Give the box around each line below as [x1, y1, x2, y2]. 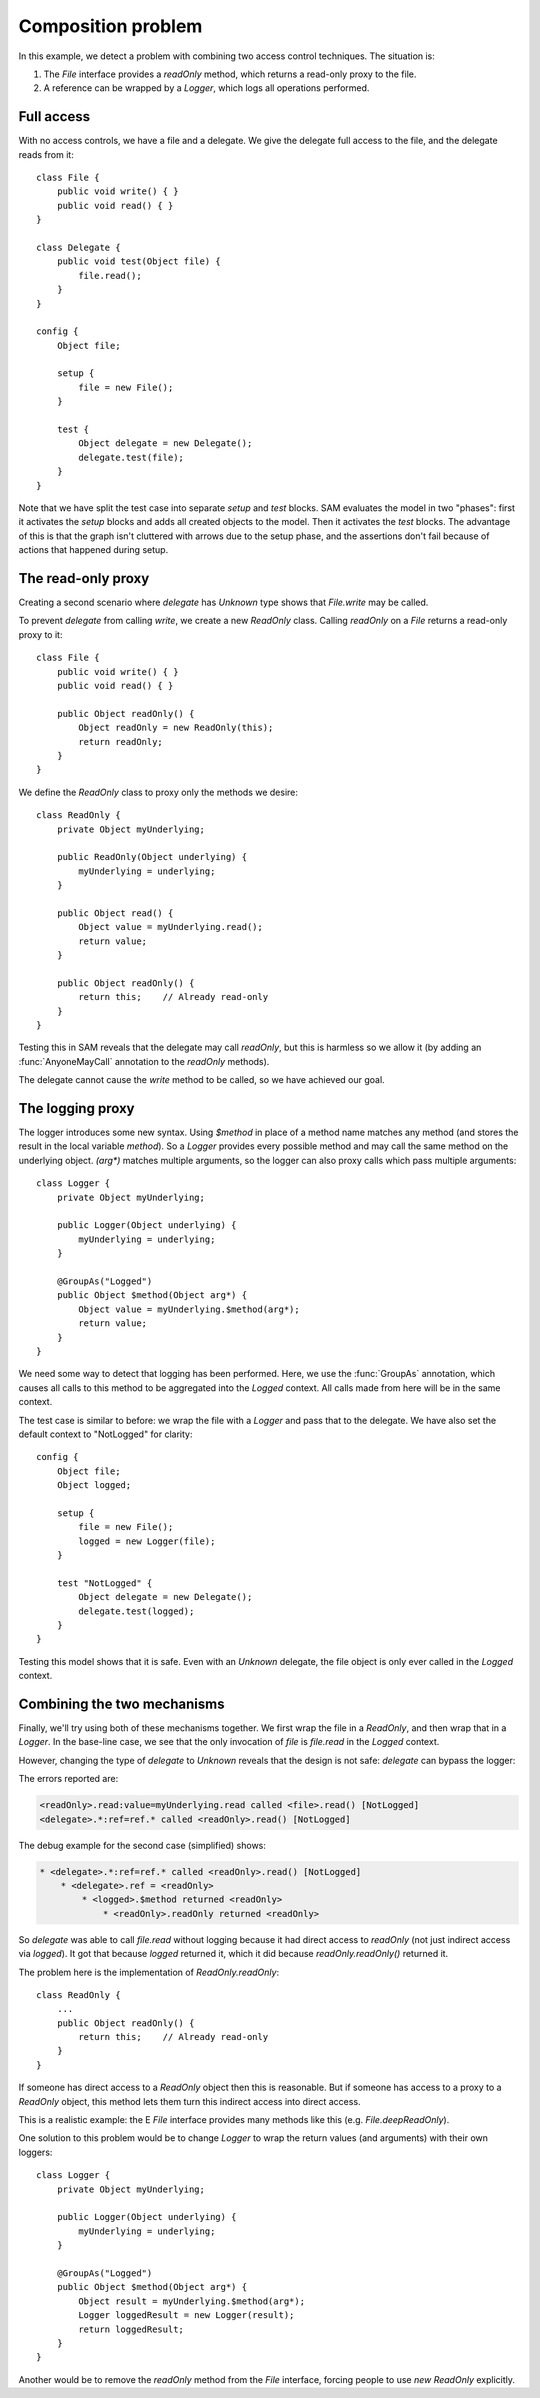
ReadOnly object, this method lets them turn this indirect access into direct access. [18, 2095, 361, 2107]
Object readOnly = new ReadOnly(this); [78, 722, 274, 734]
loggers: [18, 2146, 53, 2158]
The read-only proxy [18, 570, 150, 587]
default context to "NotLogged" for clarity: [18, 1428, 194, 1440]
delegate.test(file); [78, 451, 185, 463]
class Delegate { [36, 241, 121, 253]
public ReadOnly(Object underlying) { [56, 851, 248, 863]
